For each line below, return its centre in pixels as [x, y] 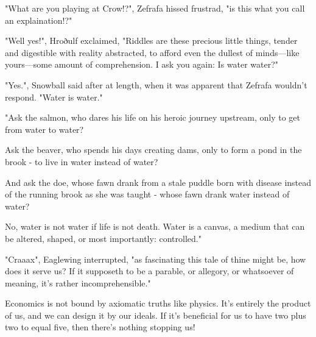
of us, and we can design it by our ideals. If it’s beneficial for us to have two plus [156, 315]
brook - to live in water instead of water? [82, 161]
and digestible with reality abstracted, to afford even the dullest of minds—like [152, 52]
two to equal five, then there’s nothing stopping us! [100, 327]
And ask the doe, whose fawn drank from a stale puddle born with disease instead [158, 182]
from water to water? [44, 129]
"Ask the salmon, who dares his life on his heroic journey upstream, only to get [153, 117]
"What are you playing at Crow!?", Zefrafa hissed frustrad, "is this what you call [155, 8]
